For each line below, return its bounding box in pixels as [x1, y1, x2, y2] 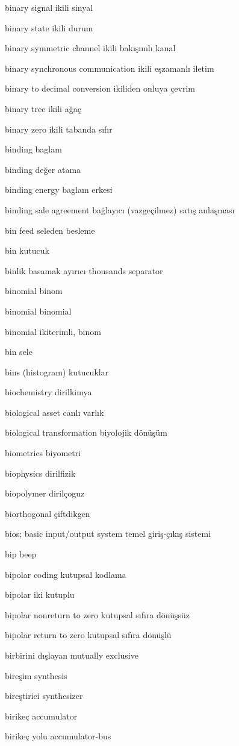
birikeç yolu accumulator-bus [5, 730, 111, 742]
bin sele [5, 345, 33, 358]
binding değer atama [5, 163, 81, 175]
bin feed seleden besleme [5, 224, 95, 236]
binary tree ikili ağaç [5, 102, 81, 114]
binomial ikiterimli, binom [5, 325, 101, 337]
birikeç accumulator [5, 709, 78, 722]
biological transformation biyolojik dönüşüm [5, 426, 167, 439]
